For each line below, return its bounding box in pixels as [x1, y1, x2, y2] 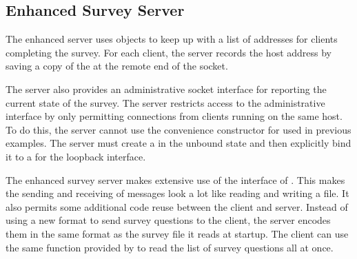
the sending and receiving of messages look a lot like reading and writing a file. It [6, 186, 349, 200]
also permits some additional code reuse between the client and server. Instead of [6, 199, 348, 214]
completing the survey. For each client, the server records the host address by [6, 45, 332, 59]
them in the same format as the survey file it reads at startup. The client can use [6, 226, 349, 240]
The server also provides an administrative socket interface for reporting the [6, 81, 327, 96]
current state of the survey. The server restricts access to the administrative [6, 95, 325, 110]
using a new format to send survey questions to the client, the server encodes [6, 213, 331, 227]
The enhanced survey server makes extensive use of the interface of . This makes [6, 172, 345, 187]
